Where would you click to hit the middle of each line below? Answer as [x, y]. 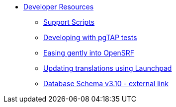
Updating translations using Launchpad [108, 68]
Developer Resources [59, 7]
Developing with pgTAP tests [90, 37]
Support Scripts [69, 22]
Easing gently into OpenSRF [89, 53]
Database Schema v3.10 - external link [106, 83]
